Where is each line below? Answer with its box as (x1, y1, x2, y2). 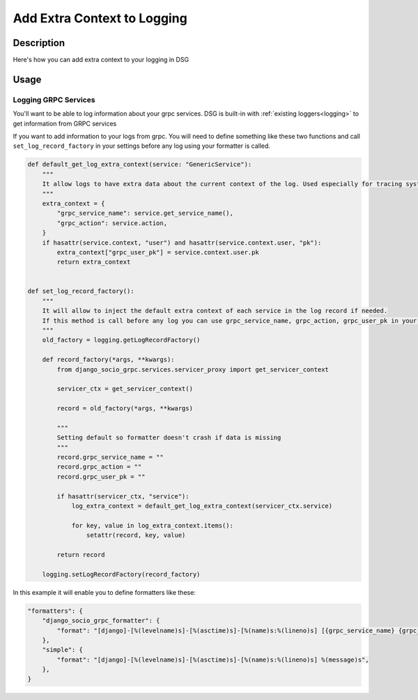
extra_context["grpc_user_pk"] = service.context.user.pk (56, 248, 259, 256)
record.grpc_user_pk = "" (56, 473, 146, 480)
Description (13, 37, 65, 49)
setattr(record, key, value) (86, 531, 186, 540)
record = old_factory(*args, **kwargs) (56, 404, 193, 413)
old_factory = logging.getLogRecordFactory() (42, 336, 201, 344)
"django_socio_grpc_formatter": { (42, 617, 160, 625)
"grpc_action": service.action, (56, 219, 167, 227)
